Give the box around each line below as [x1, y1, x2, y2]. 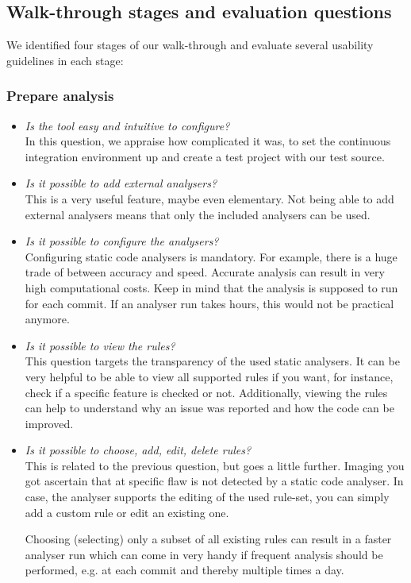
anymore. [25, 311, 70, 327]
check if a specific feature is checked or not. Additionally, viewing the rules [25, 384, 388, 400]
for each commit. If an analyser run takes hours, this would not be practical [25, 295, 394, 311]
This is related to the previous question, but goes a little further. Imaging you [25, 457, 405, 473]
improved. [25, 415, 74, 431]
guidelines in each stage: [6, 52, 124, 68]
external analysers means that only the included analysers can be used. [25, 206, 371, 222]
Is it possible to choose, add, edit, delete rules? [25, 442, 252, 458]
